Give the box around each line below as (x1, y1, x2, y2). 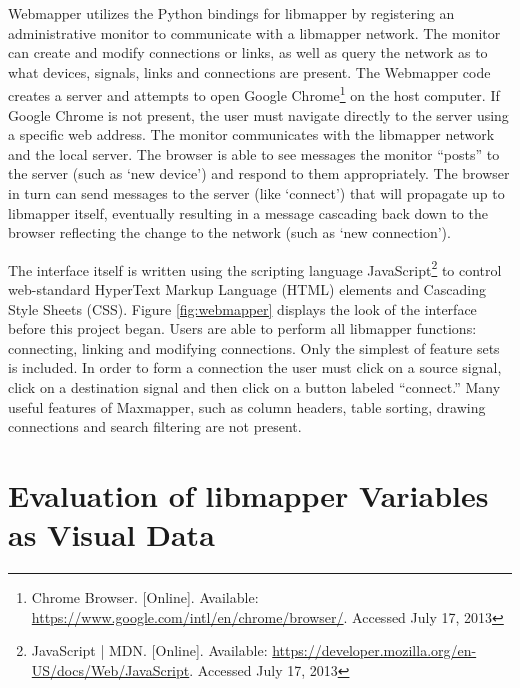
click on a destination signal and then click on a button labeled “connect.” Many (8, 377, 501, 397)
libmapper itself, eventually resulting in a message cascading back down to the (8, 202, 488, 223)
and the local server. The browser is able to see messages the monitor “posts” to (8, 143, 500, 164)
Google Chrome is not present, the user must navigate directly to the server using (8, 104, 509, 125)
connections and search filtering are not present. (8, 416, 302, 437)
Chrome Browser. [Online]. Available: (31, 587, 259, 608)
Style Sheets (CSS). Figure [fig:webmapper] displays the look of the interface (8, 298, 477, 319)
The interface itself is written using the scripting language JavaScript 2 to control (8, 256, 502, 280)
